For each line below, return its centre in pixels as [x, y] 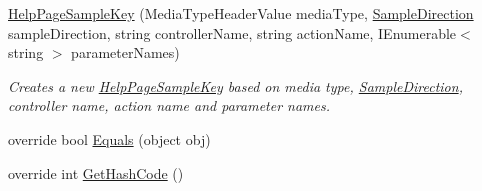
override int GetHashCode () [96, 172]
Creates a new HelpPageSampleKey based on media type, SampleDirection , [235, 85]
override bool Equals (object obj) [109, 138]
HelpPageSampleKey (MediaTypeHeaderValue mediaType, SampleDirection [241, 13]
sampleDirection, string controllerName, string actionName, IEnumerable [232, 32]
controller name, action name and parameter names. [169, 105]
